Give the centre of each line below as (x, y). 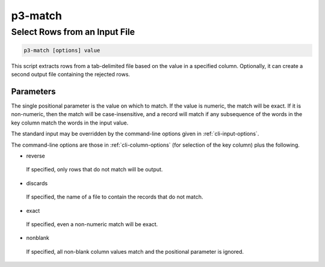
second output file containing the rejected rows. (71, 75)
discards (37, 183)
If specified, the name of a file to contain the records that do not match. (115, 197)
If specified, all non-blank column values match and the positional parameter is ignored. (135, 251)
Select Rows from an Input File (73, 32)
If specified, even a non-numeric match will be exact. (92, 224)
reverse (36, 156)
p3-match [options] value (62, 50)
